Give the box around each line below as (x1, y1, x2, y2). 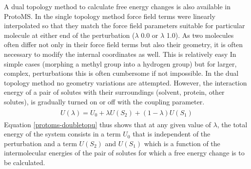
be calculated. (4, 157, 45, 167)
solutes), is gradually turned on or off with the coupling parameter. (4, 96, 205, 106)
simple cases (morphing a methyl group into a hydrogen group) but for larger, (4, 58, 237, 68)
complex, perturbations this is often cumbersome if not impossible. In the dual (4, 68, 239, 78)
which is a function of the (144, 138, 220, 148)
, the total (217, 119, 248, 129)
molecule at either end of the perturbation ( (4, 30, 135, 40)
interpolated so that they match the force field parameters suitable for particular (4, 20, 245, 31)
